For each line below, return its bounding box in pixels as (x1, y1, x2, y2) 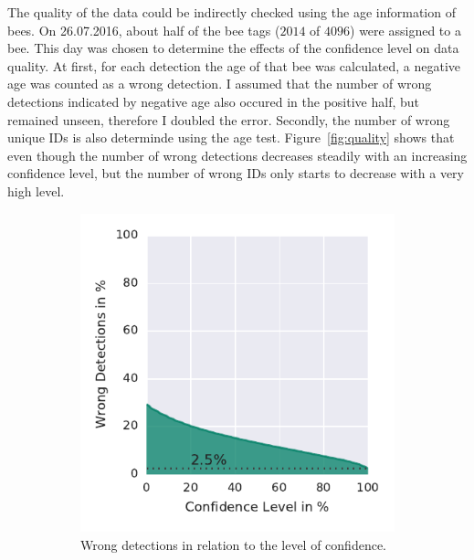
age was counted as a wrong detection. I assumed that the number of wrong (7, 74, 432, 93)
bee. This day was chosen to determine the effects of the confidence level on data (7, 38, 459, 58)
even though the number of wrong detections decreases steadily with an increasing (7, 145, 468, 164)
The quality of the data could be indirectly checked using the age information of (7, 3, 456, 21)
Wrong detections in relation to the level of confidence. (80, 534, 386, 554)
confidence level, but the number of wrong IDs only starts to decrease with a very (7, 164, 464, 183)
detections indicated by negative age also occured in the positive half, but (7, 91, 419, 111)
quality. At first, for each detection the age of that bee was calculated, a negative (7, 56, 461, 75)
